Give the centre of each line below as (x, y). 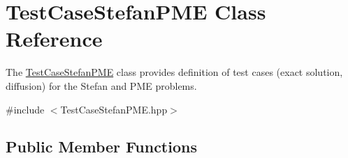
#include (25, 109)
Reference (54, 39)
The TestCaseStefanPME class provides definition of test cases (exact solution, (174, 72)
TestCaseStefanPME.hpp (114, 109)
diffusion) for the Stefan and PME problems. (101, 85)
